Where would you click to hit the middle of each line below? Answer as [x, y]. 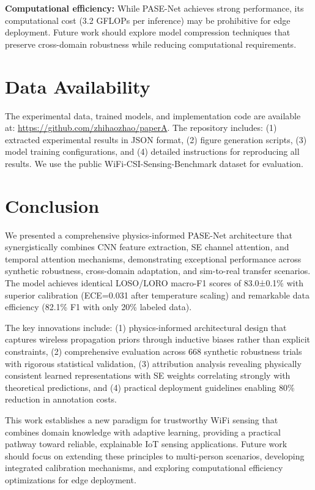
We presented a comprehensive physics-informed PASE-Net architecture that [149, 235]
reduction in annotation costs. [61, 399]
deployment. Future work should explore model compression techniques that [148, 32]
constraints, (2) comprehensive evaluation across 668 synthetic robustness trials [154, 351]
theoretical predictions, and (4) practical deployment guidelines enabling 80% [150, 387]
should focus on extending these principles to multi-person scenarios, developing [155, 455]
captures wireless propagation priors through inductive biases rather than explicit [157, 339]
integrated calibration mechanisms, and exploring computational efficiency [144, 468]
